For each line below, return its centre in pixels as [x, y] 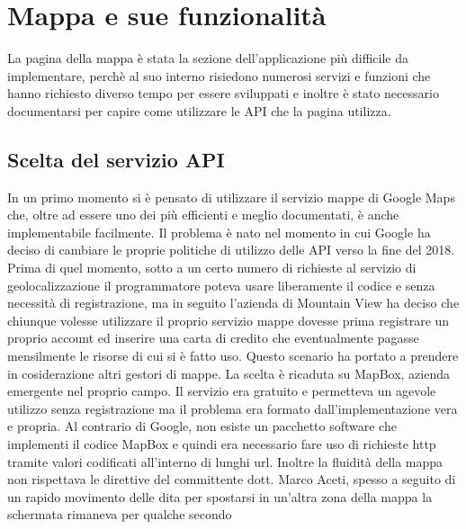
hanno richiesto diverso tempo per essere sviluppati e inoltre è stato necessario [223, 93]
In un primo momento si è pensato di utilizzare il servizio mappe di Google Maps [231, 197]
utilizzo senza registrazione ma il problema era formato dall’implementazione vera [233, 408]
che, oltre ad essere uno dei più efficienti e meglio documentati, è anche [203, 215]
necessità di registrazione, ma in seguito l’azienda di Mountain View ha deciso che [233, 303]
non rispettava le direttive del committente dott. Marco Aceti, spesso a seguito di [232, 479]
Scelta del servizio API [116, 159]
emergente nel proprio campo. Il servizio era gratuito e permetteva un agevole [222, 391]
